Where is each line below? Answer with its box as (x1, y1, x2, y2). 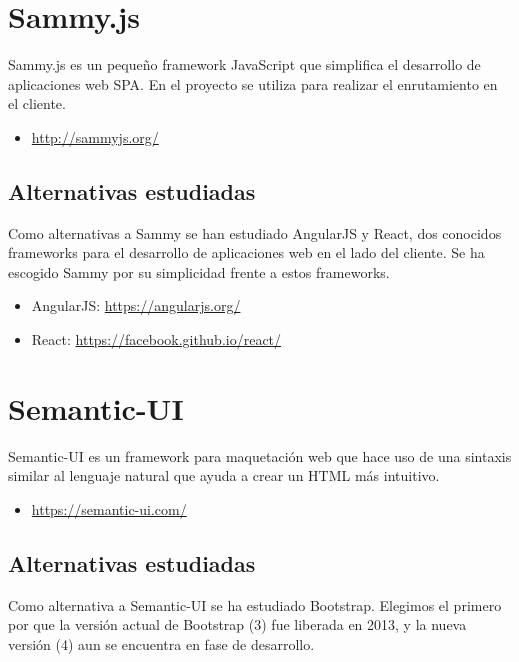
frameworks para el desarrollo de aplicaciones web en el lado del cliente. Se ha (8, 242, 485, 263)
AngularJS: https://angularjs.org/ (31, 295, 241, 316)
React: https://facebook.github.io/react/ (31, 329, 282, 350)
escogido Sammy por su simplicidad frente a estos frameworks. (8, 261, 390, 282)
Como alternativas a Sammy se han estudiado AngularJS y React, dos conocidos (8, 222, 502, 243)
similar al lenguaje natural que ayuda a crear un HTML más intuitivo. (8, 465, 440, 486)
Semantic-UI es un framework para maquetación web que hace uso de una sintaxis (8, 445, 512, 466)
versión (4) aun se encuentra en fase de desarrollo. (8, 633, 315, 654)
